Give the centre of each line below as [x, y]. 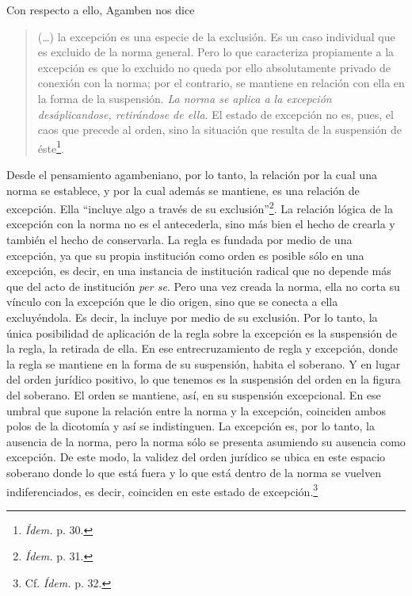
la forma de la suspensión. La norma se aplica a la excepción [185, 98]
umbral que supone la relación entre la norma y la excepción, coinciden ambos [196, 410]
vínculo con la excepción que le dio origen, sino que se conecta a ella [172, 302]
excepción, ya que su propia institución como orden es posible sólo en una [185, 255]
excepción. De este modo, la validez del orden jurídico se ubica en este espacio [196, 457]
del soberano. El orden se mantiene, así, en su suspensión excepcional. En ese [194, 394]
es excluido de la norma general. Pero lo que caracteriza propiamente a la [216, 52]
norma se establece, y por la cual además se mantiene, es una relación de [183, 190]
